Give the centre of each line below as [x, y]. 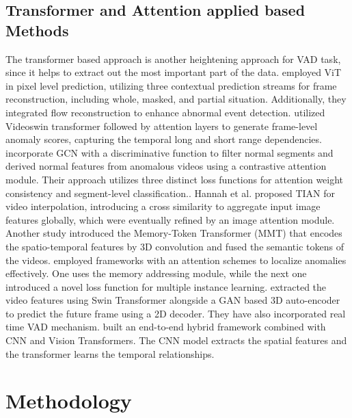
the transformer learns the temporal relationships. [110, 353]
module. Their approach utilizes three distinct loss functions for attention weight [175, 179]
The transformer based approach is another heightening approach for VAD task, [173, 58]
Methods [37, 30]
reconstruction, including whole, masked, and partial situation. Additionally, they [176, 99]
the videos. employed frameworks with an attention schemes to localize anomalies [176, 260]
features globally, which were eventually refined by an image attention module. [170, 219]
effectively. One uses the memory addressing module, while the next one [156, 273]
